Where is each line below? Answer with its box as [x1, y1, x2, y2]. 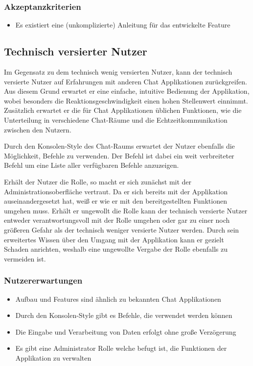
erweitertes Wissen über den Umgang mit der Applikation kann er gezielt [4, 234, 224, 244]
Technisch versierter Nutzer [4, 44, 147, 59]
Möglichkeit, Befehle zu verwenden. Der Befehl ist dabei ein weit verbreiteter [4, 150, 234, 160]
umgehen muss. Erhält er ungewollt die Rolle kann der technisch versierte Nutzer [4, 205, 248, 215]
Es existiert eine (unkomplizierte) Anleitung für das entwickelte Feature [15, 20, 230, 30]
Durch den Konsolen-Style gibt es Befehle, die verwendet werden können [15, 310, 232, 320]
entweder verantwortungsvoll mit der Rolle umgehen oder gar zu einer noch [4, 215, 230, 225]
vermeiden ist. [4, 253, 46, 263]
